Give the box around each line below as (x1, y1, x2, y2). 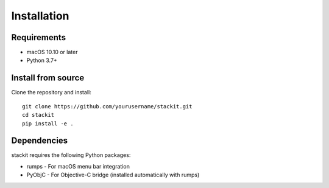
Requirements (11, 32, 66, 43)
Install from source (11, 73, 85, 83)
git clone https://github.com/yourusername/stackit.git (22, 103, 193, 110)
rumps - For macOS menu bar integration (26, 162, 130, 170)
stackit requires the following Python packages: (11, 151, 131, 159)
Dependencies (11, 136, 68, 146)
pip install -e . (22, 120, 74, 127)
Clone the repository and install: (11, 89, 91, 96)
